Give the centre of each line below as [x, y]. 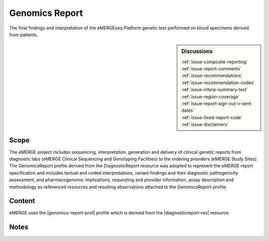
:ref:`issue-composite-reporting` [215, 62]
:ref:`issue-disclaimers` [205, 124]
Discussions [197, 51]
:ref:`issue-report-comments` [211, 68]
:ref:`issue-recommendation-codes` [218, 83]
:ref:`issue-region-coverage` [211, 97]
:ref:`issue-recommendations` [212, 76]
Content [22, 201]
